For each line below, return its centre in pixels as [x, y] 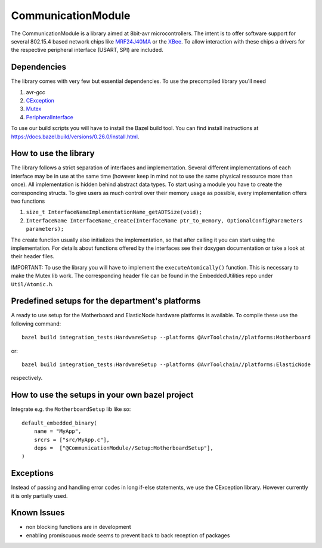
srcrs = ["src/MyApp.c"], [72, 439]
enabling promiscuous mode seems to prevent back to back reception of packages [128, 535]
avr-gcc [36, 92]
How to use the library [53, 154]
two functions [28, 201]
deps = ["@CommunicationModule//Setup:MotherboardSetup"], [124, 448]
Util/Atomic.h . [32, 284]
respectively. [27, 378]
